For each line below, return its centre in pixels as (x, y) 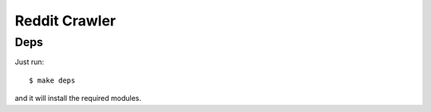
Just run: (30, 62)
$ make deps (52, 80)
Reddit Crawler (65, 21)
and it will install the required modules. (78, 98)
